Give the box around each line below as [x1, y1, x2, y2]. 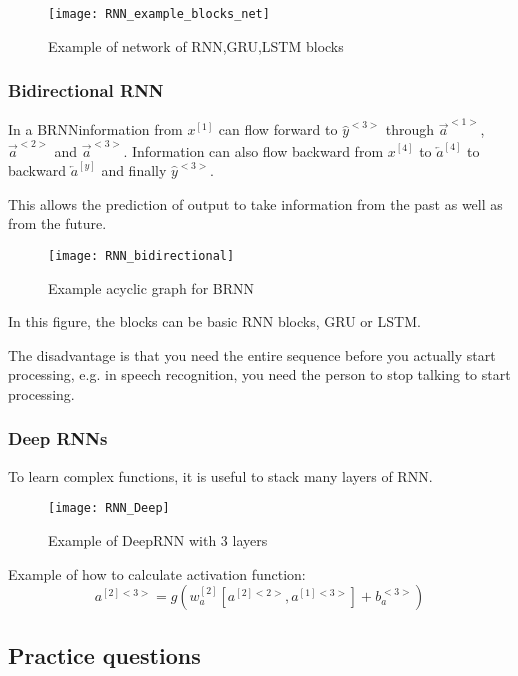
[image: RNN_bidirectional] [48, 248, 235, 263]
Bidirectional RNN [8, 78, 164, 103]
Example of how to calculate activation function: [8, 563, 306, 584]
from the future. [8, 213, 107, 234]
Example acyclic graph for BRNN [48, 277, 254, 298]
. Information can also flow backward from [123, 140, 384, 161]
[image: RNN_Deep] [48, 501, 170, 516]
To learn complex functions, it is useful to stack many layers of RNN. [8, 465, 433, 486]
